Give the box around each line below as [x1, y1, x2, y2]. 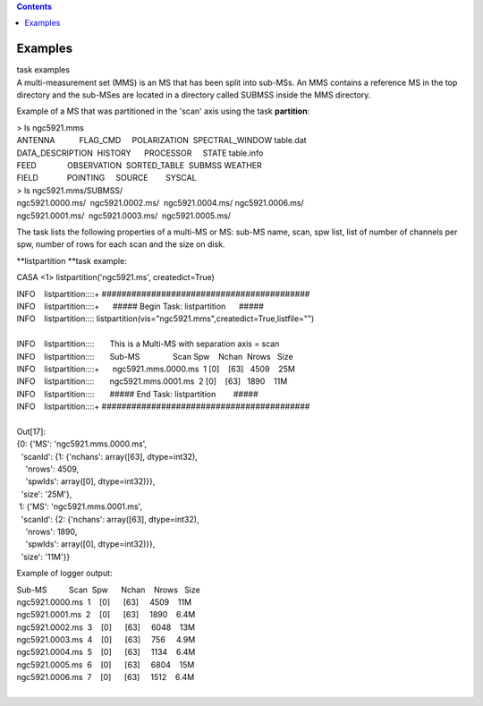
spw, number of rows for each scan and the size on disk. [16, 239, 225, 250]
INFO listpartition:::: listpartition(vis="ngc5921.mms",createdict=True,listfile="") [16, 313, 315, 324]
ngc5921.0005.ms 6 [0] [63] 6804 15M [16, 659, 195, 670]
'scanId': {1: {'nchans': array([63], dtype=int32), [21, 451, 199, 462]
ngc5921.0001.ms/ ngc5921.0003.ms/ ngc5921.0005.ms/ [16, 210, 232, 221]
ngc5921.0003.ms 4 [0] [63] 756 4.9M [16, 634, 196, 645]
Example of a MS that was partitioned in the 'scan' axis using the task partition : [16, 106, 310, 116]
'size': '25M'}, [21, 489, 72, 499]
